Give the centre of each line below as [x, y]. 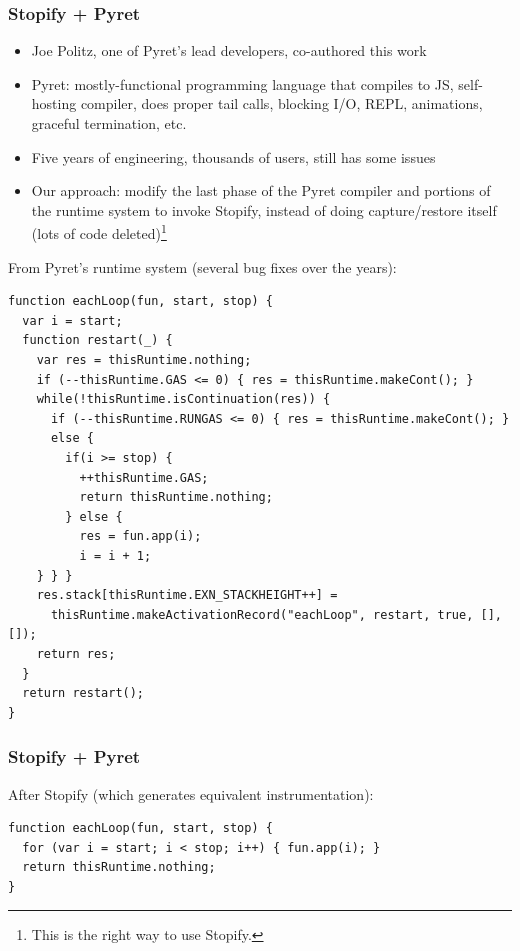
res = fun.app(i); [140, 536]
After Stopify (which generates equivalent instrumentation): [191, 793]
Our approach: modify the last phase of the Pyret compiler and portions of [261, 190]
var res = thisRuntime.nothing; [144, 360]
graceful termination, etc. [109, 123]
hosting [54, 103]
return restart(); [83, 693]
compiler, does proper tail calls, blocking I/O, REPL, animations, [281, 103]
